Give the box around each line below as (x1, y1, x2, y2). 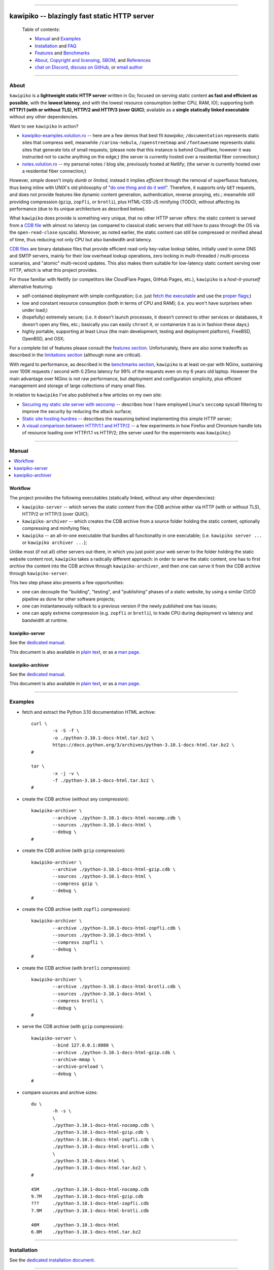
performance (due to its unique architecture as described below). (9, 206, 146, 212)
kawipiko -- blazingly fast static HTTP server (9, 12, 154, 20)
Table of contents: (22, 26, 60, 33)
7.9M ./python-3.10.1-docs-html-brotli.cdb (31, 1208, 149, 1214)
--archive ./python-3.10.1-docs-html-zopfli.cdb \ (52, 925, 181, 931)
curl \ (31, 720, 48, 726)
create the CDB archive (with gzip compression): (22, 847, 126, 853)
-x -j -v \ (52, 770, 80, 776)
